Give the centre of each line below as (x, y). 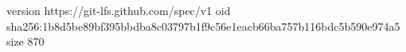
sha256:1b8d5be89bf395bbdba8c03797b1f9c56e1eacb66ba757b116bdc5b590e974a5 (203, 26)
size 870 (25, 41)
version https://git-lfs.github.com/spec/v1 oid (119, 10)
